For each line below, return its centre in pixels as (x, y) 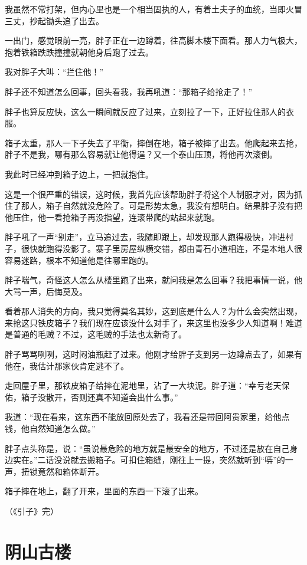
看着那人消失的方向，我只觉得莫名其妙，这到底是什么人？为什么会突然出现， (153, 311)
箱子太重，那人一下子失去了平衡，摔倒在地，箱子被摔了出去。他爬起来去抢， (153, 142)
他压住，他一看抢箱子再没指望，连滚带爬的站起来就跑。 (112, 217)
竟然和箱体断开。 (71, 471)
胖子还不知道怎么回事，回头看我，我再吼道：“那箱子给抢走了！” (129, 91)
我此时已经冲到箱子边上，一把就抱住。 (79, 174)
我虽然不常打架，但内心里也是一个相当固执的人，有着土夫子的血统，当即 (145, 9)
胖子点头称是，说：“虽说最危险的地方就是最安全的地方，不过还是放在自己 (147, 448)
